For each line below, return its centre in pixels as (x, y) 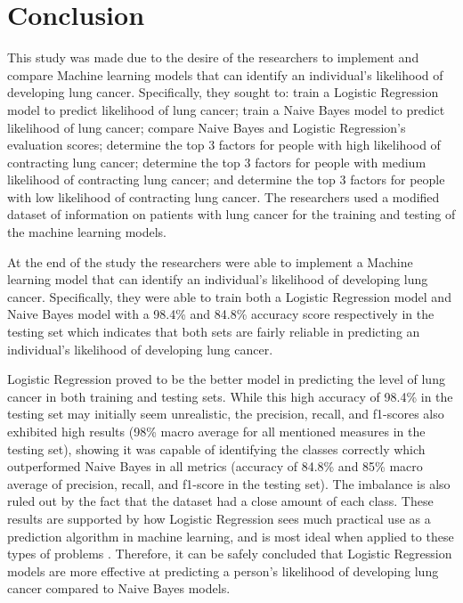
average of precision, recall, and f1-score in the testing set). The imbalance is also (229, 483)
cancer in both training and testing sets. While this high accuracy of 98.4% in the (230, 396)
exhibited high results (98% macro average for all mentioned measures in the (216, 431)
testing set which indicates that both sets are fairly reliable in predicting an (214, 332)
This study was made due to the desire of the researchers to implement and (213, 57)
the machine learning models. (87, 232)
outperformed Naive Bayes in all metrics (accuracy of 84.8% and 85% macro (215, 466)
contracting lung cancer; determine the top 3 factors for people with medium (217, 162)
